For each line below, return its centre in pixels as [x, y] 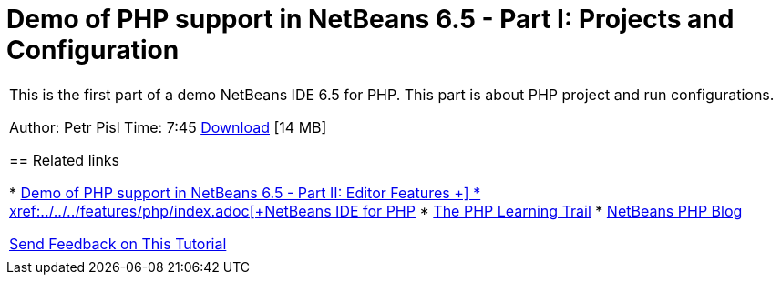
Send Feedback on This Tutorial [118, 243]
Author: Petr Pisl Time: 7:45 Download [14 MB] [168, 127]
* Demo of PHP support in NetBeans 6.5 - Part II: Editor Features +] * [245, 192]
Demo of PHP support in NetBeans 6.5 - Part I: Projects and [370, 19]
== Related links [65, 160]
